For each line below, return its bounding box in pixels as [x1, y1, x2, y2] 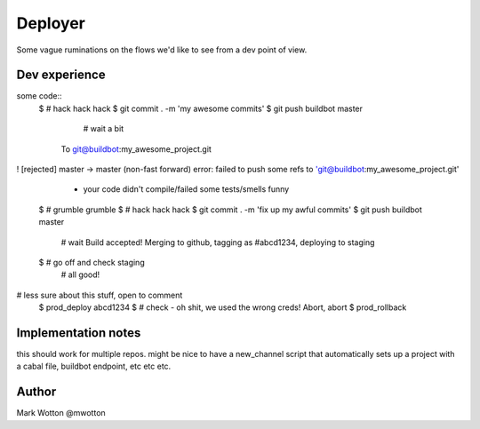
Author [16, 385, 57, 400]
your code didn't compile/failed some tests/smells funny [83, 184, 290, 195]
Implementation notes [16, 325, 141, 340]
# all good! [60, 269, 100, 280]
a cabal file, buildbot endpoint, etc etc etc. [16, 361, 172, 372]
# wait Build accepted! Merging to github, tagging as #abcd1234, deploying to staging [60, 236, 375, 248]
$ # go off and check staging [38, 257, 146, 267]
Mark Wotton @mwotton [16, 408, 106, 418]
